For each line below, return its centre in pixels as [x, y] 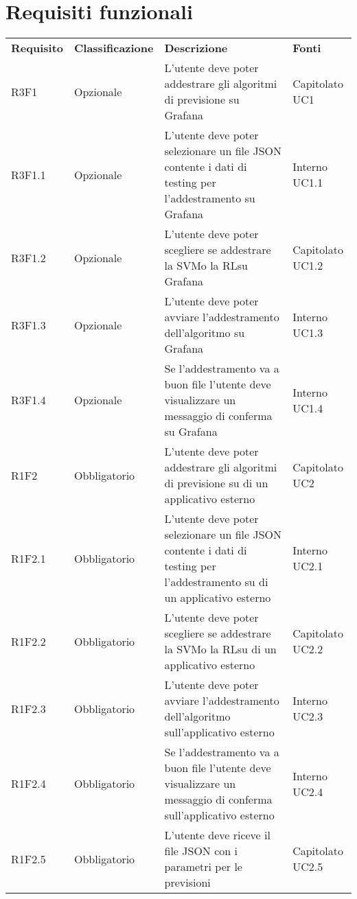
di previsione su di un [216, 483]
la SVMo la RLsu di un [220, 649]
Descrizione [196, 48]
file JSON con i [201, 851]
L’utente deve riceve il [217, 835]
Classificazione [114, 48]
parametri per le [203, 867]
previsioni [187, 883]
